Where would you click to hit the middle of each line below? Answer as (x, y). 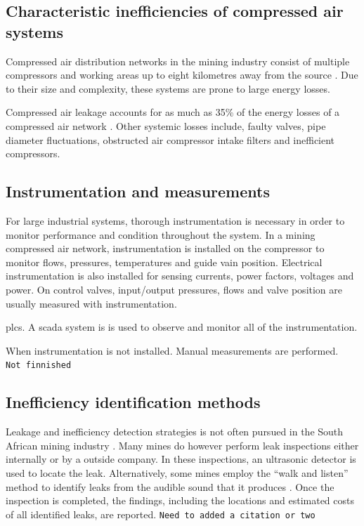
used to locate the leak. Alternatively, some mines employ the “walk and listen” (177, 472)
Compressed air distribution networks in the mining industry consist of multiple (178, 61)
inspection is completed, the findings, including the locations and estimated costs (180, 500)
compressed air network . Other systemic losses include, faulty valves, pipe (166, 125)
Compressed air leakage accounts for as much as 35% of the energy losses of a (173, 112)
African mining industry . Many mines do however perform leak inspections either (182, 445)
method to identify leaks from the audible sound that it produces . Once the (170, 486)
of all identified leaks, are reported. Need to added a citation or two (161, 514)
